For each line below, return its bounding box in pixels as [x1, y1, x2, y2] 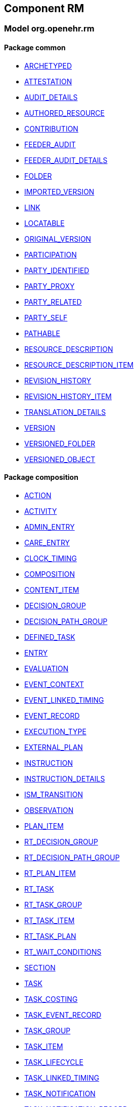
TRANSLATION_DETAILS [24, 407, 106, 416]
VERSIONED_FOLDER [24, 439, 96, 448]
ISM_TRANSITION [24, 790, 83, 799]
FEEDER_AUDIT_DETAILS [24, 155, 108, 165]
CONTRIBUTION [24, 124, 78, 133]
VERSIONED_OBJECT [24, 454, 96, 464]
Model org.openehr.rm [4, 23, 95, 34]
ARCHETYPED [24, 61, 72, 70]
